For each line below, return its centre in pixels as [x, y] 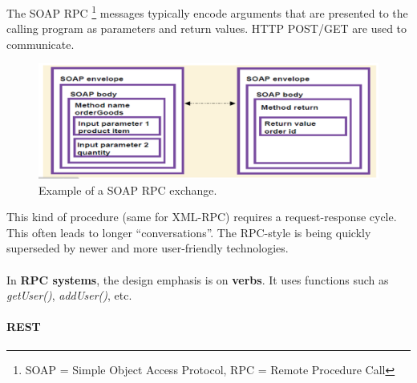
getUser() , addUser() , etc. [69, 295]
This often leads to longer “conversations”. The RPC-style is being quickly [189, 232]
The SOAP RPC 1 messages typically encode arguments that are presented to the [207, 12]
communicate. [40, 44]
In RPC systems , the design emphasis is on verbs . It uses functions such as [198, 279]
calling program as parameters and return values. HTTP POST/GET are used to [207, 28]
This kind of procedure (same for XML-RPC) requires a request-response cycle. [202, 217]
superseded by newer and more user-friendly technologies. [148, 248]
